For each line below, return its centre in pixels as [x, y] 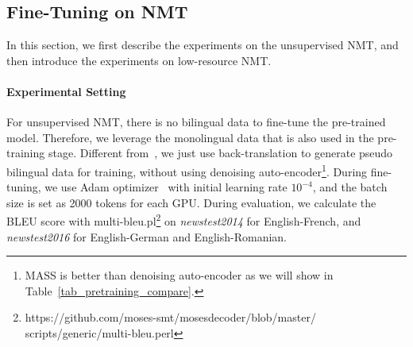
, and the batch [350, 187]
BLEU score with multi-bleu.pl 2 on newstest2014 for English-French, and [184, 220]
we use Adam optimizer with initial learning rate [166, 187]
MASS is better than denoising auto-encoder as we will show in [179, 275]
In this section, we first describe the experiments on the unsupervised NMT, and [203, 45]
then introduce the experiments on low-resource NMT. [139, 60]
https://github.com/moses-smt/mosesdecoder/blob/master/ [170, 317]
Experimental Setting [66, 91]
